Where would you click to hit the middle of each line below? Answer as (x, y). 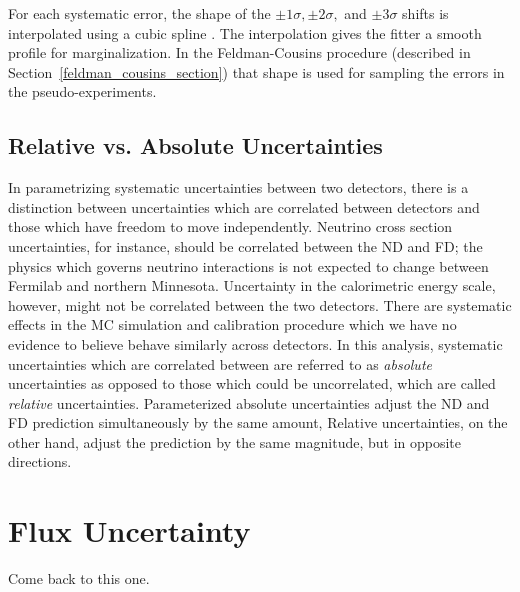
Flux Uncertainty (129, 530)
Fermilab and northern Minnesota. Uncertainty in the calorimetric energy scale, (252, 285)
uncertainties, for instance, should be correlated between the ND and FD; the (245, 245)
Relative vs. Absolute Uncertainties (195, 145)
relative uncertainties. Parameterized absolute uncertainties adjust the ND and (249, 402)
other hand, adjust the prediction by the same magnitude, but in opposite (235, 441)
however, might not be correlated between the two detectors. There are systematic (260, 304)
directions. (40, 461)
